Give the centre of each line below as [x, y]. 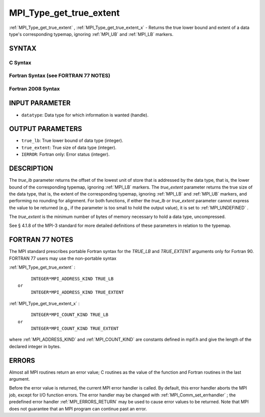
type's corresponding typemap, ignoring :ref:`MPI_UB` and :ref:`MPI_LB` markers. [91, 34]
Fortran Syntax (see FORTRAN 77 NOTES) [60, 76]
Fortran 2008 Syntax [34, 88]
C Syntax [20, 62]
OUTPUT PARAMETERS [46, 129]
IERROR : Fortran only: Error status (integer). [66, 154]
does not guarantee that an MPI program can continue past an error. [78, 409]
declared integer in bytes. [35, 346]
